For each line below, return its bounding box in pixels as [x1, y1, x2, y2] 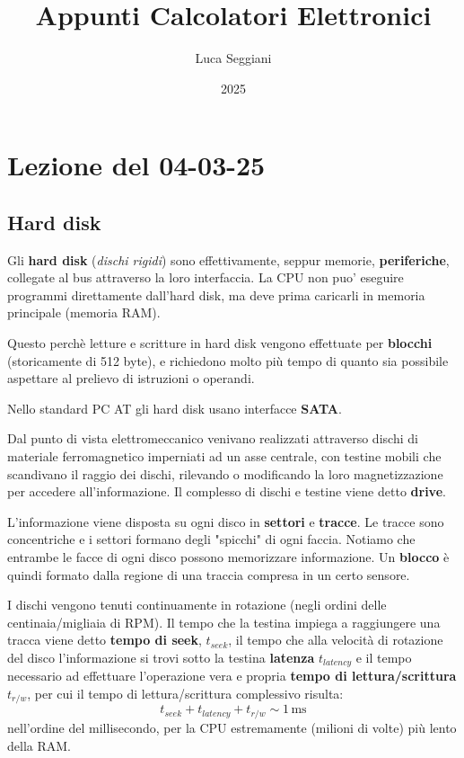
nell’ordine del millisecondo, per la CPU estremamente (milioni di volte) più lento [7, 718, 457, 736]
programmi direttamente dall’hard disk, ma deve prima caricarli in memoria [7, 285, 425, 304]
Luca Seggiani [195, 49, 272, 67]
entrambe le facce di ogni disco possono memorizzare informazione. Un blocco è [7, 548, 450, 566]
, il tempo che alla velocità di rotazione [228, 630, 443, 649]
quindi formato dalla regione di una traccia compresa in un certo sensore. [7, 565, 410, 584]
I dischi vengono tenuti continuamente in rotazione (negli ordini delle [7, 595, 387, 614]
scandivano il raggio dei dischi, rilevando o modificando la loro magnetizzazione [7, 464, 443, 483]
